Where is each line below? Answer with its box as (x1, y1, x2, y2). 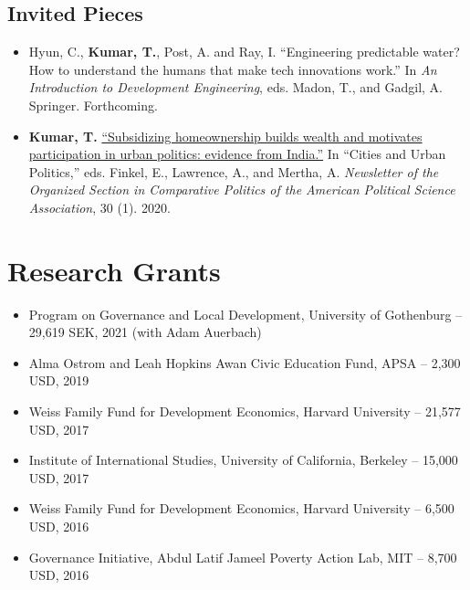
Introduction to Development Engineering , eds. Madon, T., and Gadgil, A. (28, 78, 443, 97)
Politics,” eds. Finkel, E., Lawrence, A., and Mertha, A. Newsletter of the (28, 162, 439, 181)
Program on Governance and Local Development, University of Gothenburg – (28, 304, 463, 323)
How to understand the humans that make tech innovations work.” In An (28, 59, 437, 79)
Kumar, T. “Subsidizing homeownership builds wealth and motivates (28, 126, 423, 145)
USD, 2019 (28, 371, 89, 390)
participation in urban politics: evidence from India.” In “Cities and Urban (28, 144, 446, 163)
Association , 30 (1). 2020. (28, 197, 171, 216)
